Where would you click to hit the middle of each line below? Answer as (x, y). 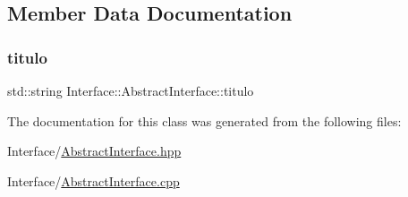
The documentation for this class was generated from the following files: (204, 120)
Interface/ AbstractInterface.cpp (93, 180)
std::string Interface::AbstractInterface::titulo (131, 90)
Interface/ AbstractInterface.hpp (94, 151)
